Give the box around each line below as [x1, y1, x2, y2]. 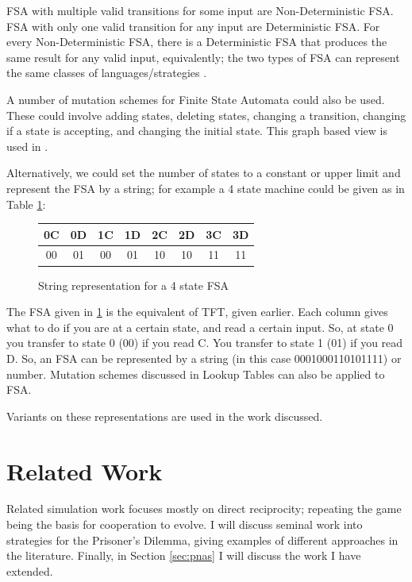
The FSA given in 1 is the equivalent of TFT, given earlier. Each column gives [6, 303, 388, 320]
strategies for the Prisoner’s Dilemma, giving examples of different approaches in [6, 531, 399, 548]
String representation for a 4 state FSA [38, 276, 229, 293]
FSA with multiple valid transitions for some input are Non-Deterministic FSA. [6, 2, 394, 18]
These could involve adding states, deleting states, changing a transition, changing [6, 106, 406, 123]
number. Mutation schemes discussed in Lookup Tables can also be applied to [6, 365, 385, 382]
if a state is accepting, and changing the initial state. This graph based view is [6, 122, 387, 139]
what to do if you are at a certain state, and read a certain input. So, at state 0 [6, 318, 394, 335]
